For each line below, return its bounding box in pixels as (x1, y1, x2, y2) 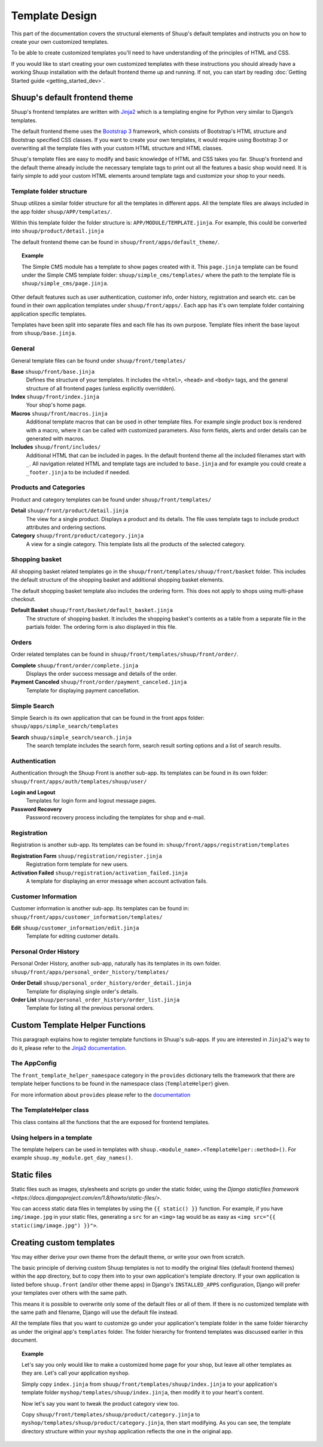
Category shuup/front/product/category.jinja (11, 532, 144, 539)
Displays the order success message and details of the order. (26, 670, 178, 677)
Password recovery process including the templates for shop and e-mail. (26, 814, 206, 821)
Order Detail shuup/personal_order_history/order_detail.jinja (11, 979, 191, 986)
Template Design (11, 9, 97, 22)
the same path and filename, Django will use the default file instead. (11, 1309, 179, 1316)
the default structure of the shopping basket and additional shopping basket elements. (11, 576, 224, 583)
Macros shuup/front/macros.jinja (11, 410, 108, 417)
